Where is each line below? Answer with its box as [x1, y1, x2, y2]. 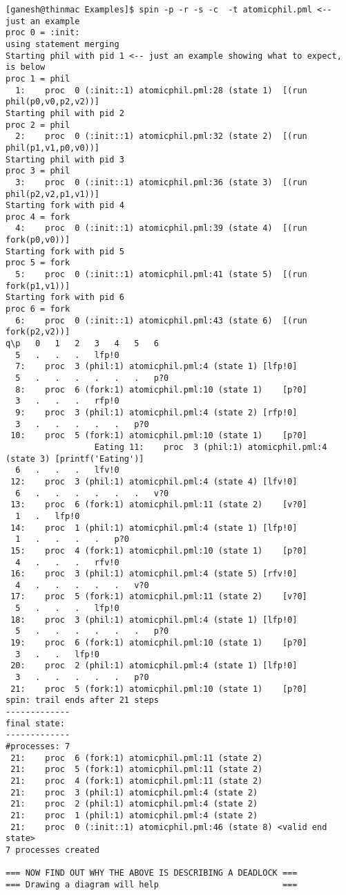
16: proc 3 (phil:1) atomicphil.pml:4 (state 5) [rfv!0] [10, 569, 298, 579]
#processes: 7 [6, 742, 70, 751]
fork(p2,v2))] [6, 327, 70, 337]
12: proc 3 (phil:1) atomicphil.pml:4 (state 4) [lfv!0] [10, 476, 298, 487]
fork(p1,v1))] [6, 281, 70, 291]
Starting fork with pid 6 [6, 292, 124, 303]
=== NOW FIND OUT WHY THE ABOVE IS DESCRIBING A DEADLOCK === [6, 868, 298, 878]
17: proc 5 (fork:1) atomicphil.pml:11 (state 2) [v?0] [10, 592, 307, 602]
